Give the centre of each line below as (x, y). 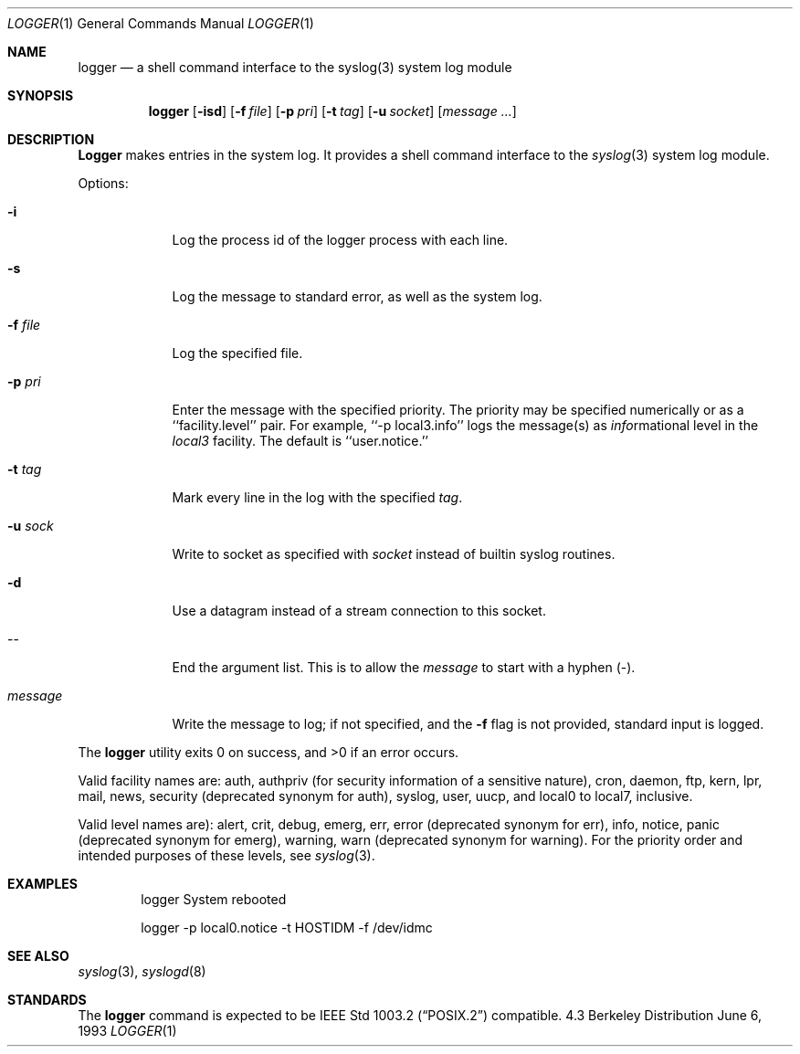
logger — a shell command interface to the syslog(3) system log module (295, 67)
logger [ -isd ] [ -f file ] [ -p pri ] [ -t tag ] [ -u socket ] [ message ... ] (332, 111)
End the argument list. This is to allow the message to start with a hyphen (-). (404, 667)
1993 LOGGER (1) (127, 1031)
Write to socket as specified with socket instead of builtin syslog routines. (394, 554)
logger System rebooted (214, 899)
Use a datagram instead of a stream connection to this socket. (359, 611)
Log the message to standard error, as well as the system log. (357, 296)
